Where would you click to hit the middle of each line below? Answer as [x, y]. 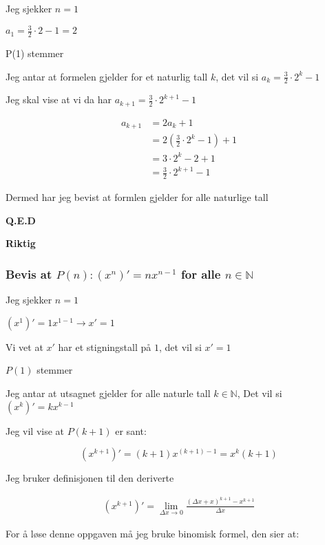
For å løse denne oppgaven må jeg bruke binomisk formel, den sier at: [153, 533]
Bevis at [29, 274]
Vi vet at [24, 346]
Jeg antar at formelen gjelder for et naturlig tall [107, 76]
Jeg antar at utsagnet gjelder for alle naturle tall [108, 393]
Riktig [21, 243]
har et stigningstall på [105, 346]
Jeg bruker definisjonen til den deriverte [90, 478]
